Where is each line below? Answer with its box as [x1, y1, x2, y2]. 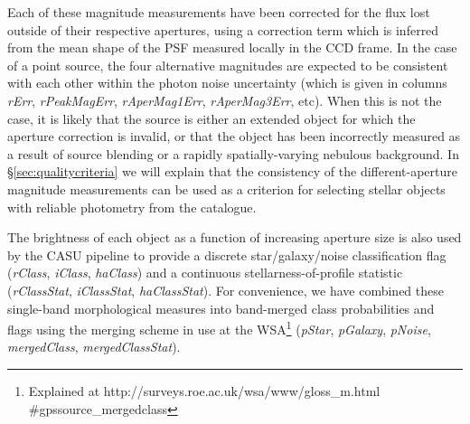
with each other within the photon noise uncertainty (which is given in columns [7, 73, 447, 92]
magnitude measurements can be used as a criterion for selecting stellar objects [7, 179, 446, 198]
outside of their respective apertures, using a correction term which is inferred [7, 20, 439, 39]
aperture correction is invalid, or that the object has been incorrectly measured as [7, 127, 461, 146]
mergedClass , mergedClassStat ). [7, 337, 181, 356]
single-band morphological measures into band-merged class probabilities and [7, 298, 435, 317]
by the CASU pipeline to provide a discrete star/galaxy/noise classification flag [7, 245, 446, 264]
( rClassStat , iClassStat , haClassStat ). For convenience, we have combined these [7, 280, 444, 299]
